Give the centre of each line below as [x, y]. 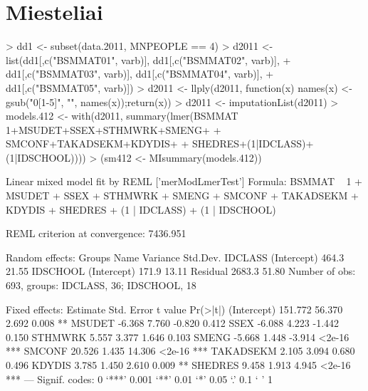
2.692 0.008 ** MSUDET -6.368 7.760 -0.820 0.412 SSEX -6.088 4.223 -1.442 [173, 323]
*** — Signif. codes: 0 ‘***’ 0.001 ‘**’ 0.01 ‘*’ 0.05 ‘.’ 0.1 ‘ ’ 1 [139, 379]
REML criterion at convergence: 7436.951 [96, 233]
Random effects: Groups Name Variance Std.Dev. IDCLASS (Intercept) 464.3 [175, 257]
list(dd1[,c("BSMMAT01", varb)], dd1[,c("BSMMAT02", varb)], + [148, 59]
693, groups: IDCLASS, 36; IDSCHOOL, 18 [101, 285]
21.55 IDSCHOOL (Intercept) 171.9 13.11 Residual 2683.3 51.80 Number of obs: [181, 271]
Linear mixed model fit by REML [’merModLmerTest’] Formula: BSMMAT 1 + [184, 181]
